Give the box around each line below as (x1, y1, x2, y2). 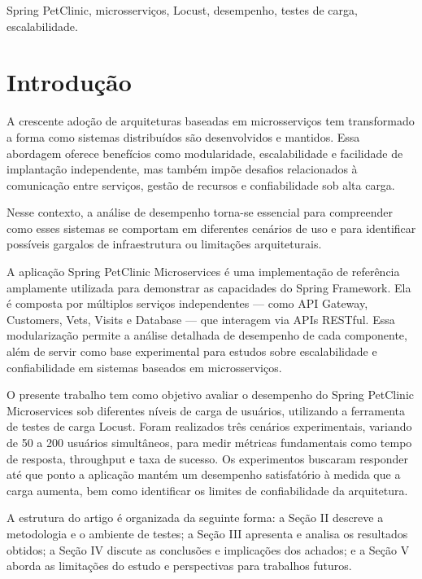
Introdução (7, 65, 132, 99)
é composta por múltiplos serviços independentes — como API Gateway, (7, 295, 368, 312)
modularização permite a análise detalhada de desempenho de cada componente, (7, 327, 407, 344)
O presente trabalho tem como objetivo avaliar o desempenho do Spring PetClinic (7, 386, 415, 403)
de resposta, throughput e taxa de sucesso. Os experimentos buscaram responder (7, 450, 409, 467)
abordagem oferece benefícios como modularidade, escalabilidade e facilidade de (7, 144, 403, 161)
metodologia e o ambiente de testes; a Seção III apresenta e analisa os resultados (7, 524, 408, 542)
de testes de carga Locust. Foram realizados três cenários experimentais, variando (7, 418, 412, 435)
